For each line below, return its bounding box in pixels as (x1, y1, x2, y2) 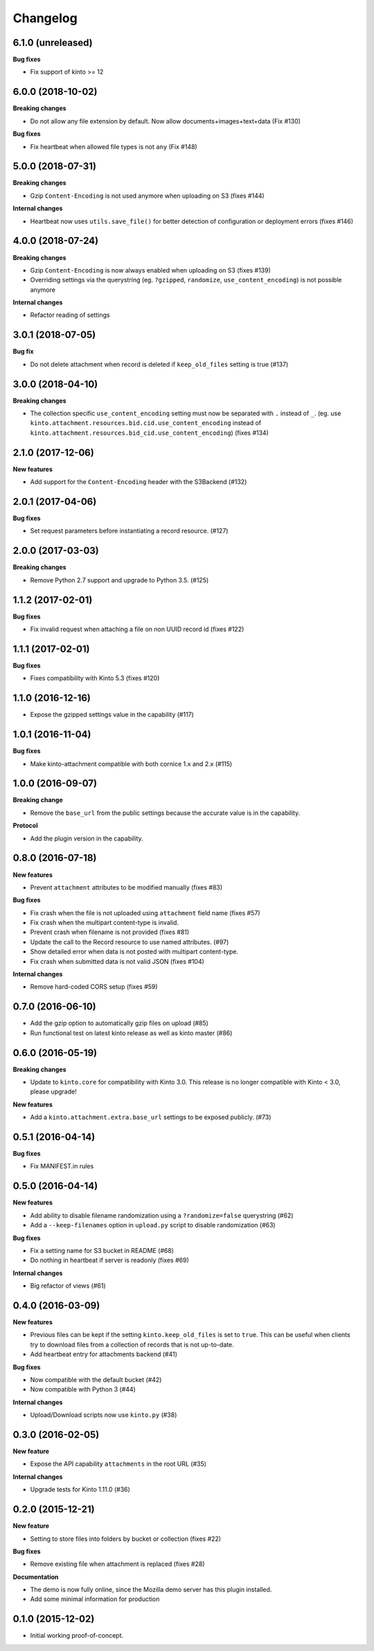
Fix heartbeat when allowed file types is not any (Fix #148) (30, 142, 197, 150)
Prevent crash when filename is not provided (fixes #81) (30, 928, 190, 936)
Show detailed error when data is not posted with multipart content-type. (30, 947, 239, 956)
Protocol (12, 822, 38, 830)
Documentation (12, 1573, 59, 1581)
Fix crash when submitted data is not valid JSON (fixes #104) (30, 957, 204, 965)
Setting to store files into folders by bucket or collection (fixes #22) (30, 1535, 222, 1543)
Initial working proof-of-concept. (30, 1632, 124, 1640)
